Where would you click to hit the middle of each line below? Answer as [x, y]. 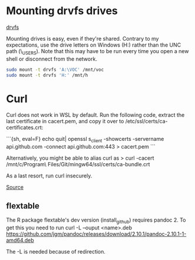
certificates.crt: [25, 127]
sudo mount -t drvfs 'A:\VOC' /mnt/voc [55, 70]
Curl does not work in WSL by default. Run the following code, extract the [95, 115]
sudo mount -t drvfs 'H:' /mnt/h [47, 75]
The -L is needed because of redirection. [56, 251]
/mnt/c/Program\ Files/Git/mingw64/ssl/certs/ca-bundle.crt [78, 164]
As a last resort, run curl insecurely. [49, 176]
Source [15, 187]
